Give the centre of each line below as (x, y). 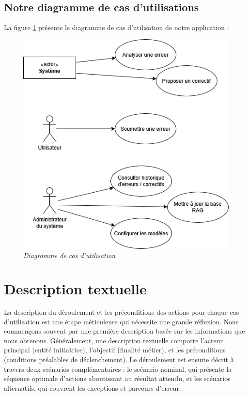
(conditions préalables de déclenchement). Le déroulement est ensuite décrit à (119, 359)
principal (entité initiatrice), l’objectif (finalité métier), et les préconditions (115, 350)
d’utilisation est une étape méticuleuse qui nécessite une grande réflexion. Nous (121, 321)
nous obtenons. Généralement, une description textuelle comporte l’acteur (113, 340)
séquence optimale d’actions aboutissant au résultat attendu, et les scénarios (117, 378)
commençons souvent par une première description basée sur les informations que (124, 331)
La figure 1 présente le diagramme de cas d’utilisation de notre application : (117, 27)
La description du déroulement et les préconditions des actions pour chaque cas (122, 312)
